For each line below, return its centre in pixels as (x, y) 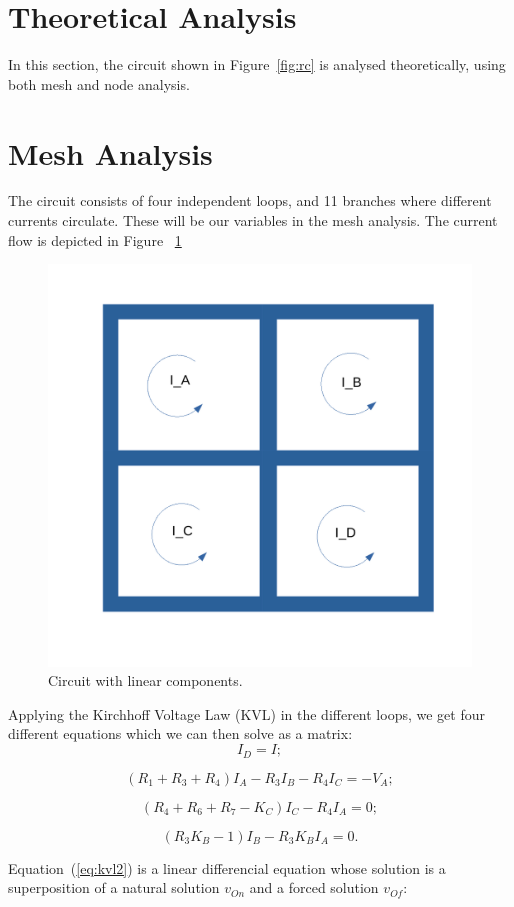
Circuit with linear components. (145, 680)
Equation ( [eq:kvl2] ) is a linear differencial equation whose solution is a (227, 867)
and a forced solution (314, 887)
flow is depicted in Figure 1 (95, 239)
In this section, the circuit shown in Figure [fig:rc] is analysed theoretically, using (257, 64)
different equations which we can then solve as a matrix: (180, 733)
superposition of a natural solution (114, 887)
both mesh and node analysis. (99, 83)
